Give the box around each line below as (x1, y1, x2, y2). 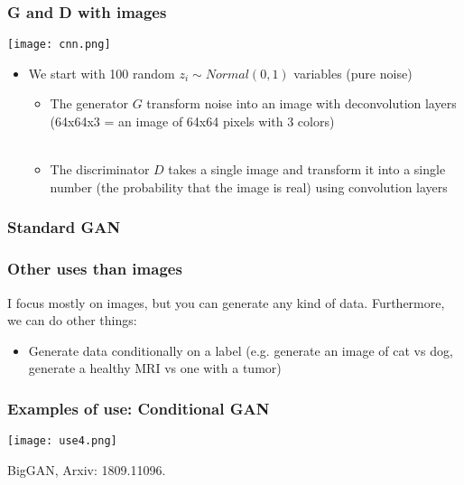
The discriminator (50, 160, 150, 179)
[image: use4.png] (7, 434, 117, 448)
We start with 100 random (28, 63, 175, 82)
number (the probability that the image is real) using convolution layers (50, 177, 448, 196)
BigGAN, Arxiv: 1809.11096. (7, 460, 166, 479)
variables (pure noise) (293, 63, 413, 82)
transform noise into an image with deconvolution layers (146, 94, 457, 113)
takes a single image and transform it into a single (168, 160, 446, 179)
